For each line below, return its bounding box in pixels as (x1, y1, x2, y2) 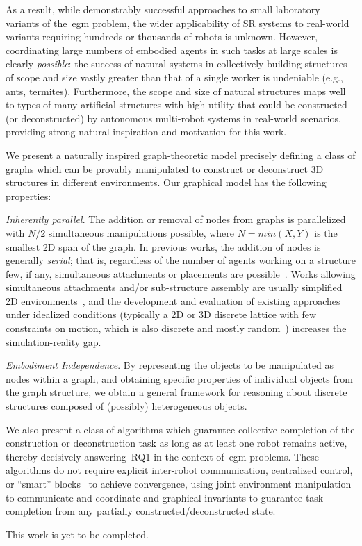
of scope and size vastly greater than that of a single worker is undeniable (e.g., (6, 69, 343, 84)
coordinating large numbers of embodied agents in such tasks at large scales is (6, 42, 338, 57)
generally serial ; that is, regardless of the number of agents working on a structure (6, 253, 356, 267)
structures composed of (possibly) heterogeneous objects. (6, 399, 247, 413)
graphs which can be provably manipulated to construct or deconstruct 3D (6, 161, 324, 176)
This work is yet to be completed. (6, 527, 149, 541)
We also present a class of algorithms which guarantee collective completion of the (6, 422, 355, 436)
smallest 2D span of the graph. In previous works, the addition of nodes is (6, 239, 321, 254)
